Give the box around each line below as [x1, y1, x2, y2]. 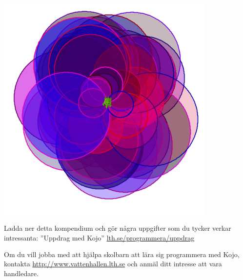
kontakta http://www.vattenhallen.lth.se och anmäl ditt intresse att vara [4, 259, 222, 269]
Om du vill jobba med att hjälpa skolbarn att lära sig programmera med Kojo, [4, 249, 240, 259]
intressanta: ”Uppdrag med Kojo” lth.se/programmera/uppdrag [4, 233, 195, 242]
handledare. [4, 268, 39, 278]
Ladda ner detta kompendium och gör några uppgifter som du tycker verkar [4, 223, 231, 233]
